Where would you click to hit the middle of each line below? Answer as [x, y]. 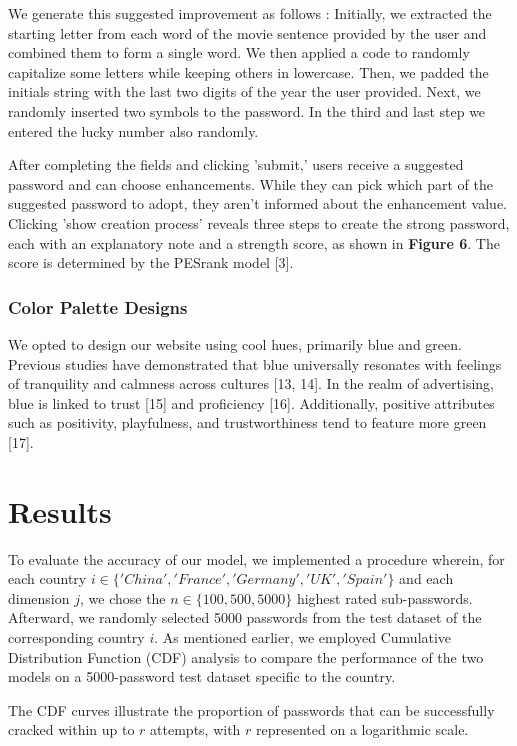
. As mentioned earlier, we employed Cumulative [303, 637]
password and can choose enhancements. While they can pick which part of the [250, 183]
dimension [39, 597]
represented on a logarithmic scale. [362, 729]
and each [426, 578]
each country [47, 578]
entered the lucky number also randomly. [133, 130]
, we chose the [122, 597]
